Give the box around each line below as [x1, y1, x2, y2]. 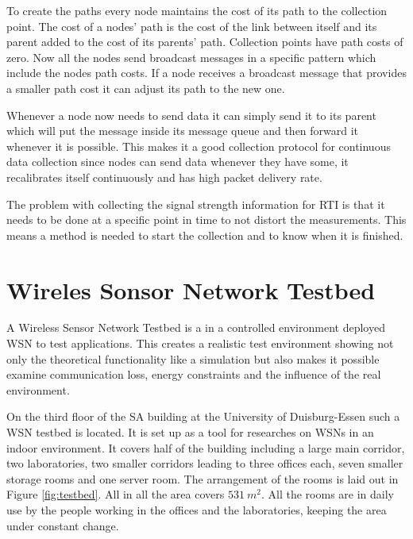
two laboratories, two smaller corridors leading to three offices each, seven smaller [6, 455, 403, 472]
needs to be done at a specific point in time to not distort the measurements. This [6, 211, 407, 228]
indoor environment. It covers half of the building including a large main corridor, [6, 439, 405, 456]
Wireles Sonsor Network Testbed [6, 273, 376, 306]
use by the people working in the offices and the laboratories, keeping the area [6, 501, 387, 518]
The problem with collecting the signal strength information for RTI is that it [6, 195, 385, 212]
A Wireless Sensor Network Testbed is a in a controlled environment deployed [6, 319, 385, 336]
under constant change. [6, 517, 119, 533]
